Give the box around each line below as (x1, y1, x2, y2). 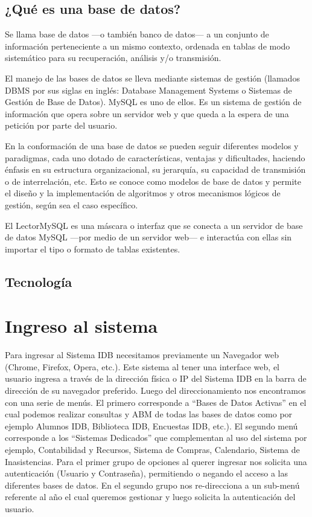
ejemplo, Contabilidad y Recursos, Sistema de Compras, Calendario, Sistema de (5, 443, 300, 455)
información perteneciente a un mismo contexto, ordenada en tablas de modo (5, 39, 290, 52)
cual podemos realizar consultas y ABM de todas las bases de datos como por (5, 408, 293, 420)
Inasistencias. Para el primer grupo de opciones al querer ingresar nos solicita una (5, 455, 307, 467)
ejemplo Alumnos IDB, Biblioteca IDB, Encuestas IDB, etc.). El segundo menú (5, 419, 298, 432)
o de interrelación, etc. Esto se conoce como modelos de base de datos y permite (5, 175, 301, 187)
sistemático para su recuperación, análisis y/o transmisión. (5, 51, 221, 64)
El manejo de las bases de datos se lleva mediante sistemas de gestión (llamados (5, 71, 300, 84)
